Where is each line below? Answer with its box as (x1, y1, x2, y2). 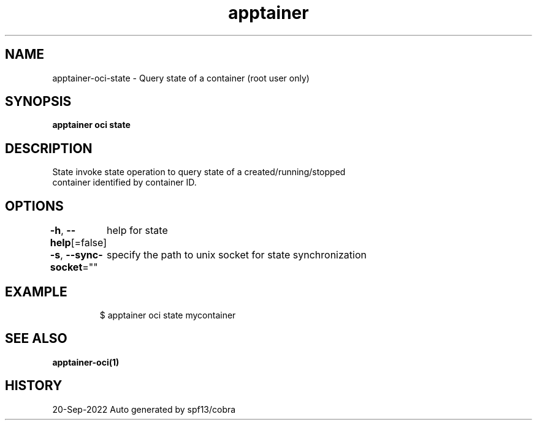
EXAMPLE (5, 284, 67, 299)
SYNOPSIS (5, 94, 72, 110)
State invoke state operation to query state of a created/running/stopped (52, 167, 346, 178)
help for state (107, 224, 168, 237)
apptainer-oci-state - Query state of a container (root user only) (52, 72, 310, 83)
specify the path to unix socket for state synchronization (107, 249, 367, 261)
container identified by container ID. (52, 177, 197, 188)
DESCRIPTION (5, 140, 93, 156)
